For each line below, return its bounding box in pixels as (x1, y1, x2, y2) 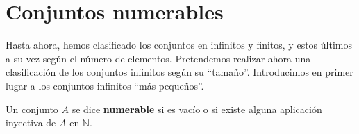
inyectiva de (6, 115, 56, 130)
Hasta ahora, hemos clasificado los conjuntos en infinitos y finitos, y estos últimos (6, 37, 352, 52)
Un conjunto (6, 101, 58, 116)
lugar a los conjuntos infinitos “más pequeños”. (6, 78, 204, 92)
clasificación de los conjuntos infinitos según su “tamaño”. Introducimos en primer (6, 65, 353, 79)
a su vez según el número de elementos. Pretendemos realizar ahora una (6, 51, 311, 65)
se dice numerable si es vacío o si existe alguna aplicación (72, 101, 322, 116)
